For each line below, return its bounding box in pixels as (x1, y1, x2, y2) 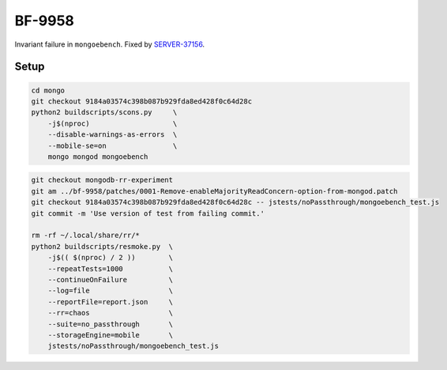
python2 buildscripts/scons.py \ (31, 108, 178, 117)
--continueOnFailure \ (47, 275, 174, 284)
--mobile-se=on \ (47, 141, 178, 150)
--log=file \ (47, 286, 174, 296)
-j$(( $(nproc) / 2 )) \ (47, 253, 174, 262)
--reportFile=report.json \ (47, 297, 174, 306)
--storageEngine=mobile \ (47, 330, 174, 339)
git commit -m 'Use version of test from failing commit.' (31, 209, 265, 217)
